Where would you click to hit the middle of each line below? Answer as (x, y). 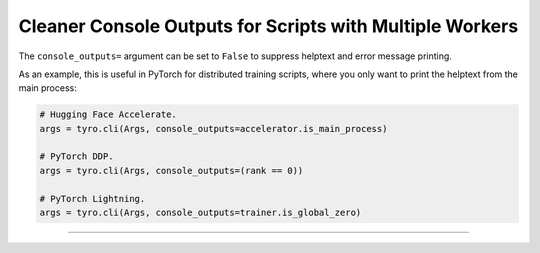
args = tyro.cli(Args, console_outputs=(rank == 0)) (171, 170)
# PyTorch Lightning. (92, 198)
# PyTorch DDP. (76, 156)
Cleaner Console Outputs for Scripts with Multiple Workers (268, 26)
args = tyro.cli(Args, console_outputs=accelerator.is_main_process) (213, 128)
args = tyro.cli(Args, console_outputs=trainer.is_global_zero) (200, 213)
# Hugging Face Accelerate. (108, 114)
